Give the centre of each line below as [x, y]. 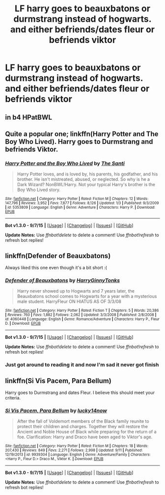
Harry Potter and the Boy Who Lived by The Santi [65, 163]
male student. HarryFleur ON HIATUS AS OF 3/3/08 [69, 301]
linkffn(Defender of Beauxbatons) [58, 256]
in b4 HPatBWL [29, 117]
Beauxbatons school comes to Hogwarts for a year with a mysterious [87, 297]
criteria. [13, 398]
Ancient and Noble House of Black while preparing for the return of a [87, 432]
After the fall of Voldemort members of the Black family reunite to [83, 421]
